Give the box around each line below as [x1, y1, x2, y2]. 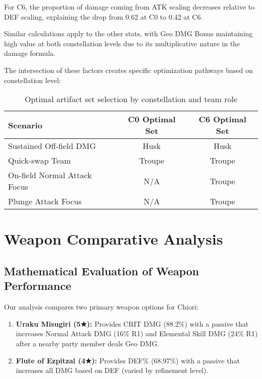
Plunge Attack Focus [8, 195, 82, 207]
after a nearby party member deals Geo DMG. [16, 338, 159, 348]
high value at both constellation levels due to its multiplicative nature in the [4, 38, 240, 48]
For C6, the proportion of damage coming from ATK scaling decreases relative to [4, 2, 255, 12]
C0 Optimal [128, 113, 176, 125]
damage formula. [4, 48, 55, 58]
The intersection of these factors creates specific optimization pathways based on [4, 64, 253, 75]
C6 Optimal [199, 113, 246, 125]
